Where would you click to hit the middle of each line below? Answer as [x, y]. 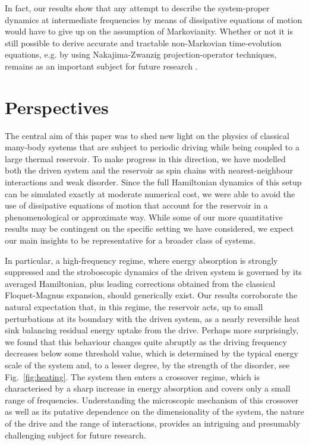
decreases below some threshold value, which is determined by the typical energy [152, 353]
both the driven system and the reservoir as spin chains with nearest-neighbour [149, 170]
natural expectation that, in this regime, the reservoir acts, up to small [134, 307]
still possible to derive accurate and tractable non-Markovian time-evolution [143, 42]
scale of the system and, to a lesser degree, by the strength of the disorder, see [147, 364]
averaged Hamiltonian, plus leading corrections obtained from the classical [140, 283]
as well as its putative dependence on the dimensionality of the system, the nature [154, 411]
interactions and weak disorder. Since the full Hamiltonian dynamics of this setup [153, 182]
